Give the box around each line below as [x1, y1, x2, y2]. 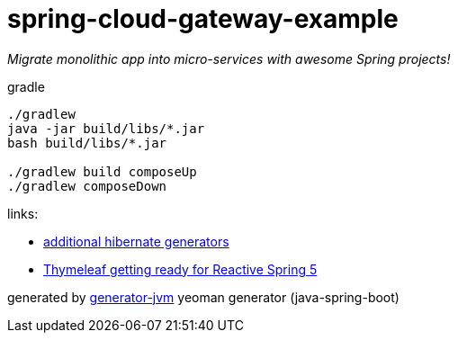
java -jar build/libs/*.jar [7, 121, 205, 136]
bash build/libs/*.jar [7, 135, 167, 150]
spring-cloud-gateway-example [7, 4, 399, 34]
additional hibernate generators [43, 233, 229, 249]
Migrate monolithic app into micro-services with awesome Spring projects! [7, 50, 451, 67]
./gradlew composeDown [7, 178, 167, 193]
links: [7, 205, 39, 221]
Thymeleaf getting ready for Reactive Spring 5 [43, 261, 318, 277]
